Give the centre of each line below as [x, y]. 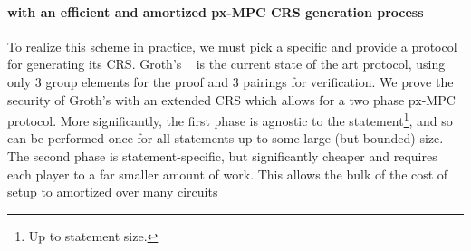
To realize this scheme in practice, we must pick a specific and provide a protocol [232, 46]
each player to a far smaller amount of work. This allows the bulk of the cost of [228, 174]
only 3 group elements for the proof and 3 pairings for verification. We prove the [231, 81]
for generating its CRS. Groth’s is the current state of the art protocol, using [226, 64]
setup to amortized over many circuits [113, 192]
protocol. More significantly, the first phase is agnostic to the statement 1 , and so [230, 119]
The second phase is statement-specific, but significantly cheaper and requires [222, 156]
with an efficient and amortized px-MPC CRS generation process [216, 11]
